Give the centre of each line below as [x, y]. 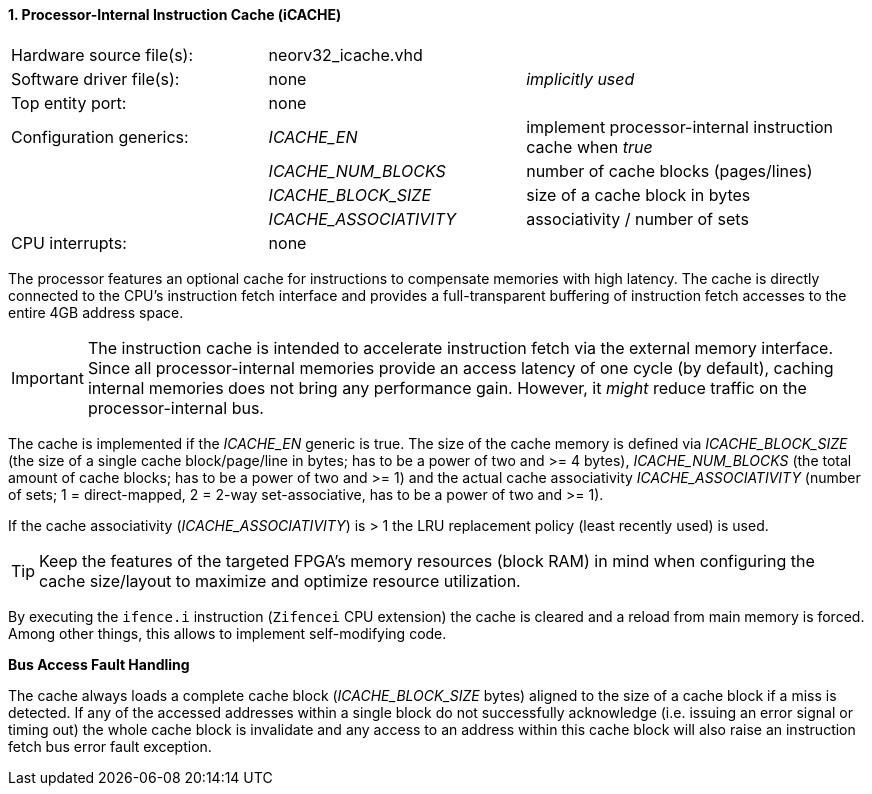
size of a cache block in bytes [638, 194]
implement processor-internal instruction [680, 126]
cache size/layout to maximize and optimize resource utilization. [280, 580]
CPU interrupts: [69, 242]
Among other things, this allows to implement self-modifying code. [227, 633]
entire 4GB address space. [96, 312]
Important [47, 377]
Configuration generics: [100, 136]
